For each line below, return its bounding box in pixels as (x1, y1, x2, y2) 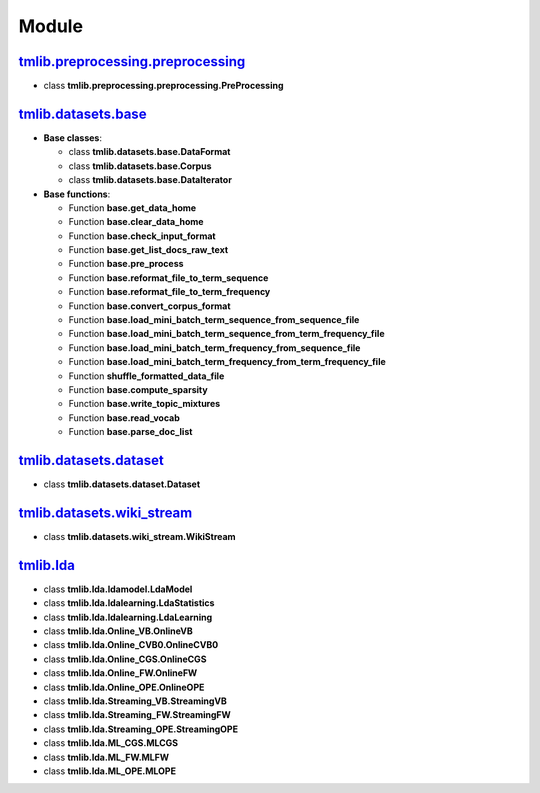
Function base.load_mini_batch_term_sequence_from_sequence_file (68, 314, 360, 326)
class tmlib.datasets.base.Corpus (68, 160, 212, 172)
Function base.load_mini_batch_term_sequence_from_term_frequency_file (68, 328, 385, 340)
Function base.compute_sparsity (68, 384, 209, 395)
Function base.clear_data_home (68, 216, 204, 228)
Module (18, 15, 84, 37)
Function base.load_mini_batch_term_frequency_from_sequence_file (68, 341, 361, 354)
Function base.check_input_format (68, 230, 216, 242)
